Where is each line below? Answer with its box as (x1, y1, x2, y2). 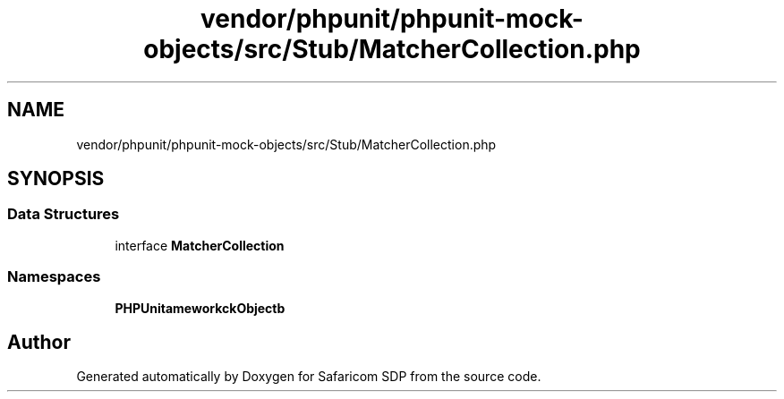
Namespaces (7, 267, 101, 286)
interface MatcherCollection (115, 237, 285, 253)
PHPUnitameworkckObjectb (115, 300, 285, 316)
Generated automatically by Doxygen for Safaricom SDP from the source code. (76, 369, 541, 385)
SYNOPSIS (7, 167, 105, 191)
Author (7, 330, 71, 353)
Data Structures (7, 205, 120, 224)
